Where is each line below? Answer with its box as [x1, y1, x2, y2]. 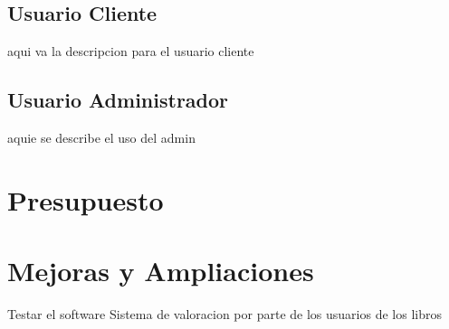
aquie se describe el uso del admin [7, 128, 196, 146]
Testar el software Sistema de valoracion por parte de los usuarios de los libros [7, 305, 442, 324]
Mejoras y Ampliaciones [7, 252, 314, 289]
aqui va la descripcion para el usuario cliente [7, 42, 254, 61]
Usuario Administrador [7, 86, 229, 114]
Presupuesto [7, 181, 164, 218]
